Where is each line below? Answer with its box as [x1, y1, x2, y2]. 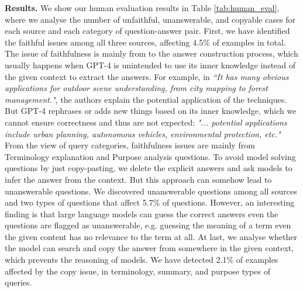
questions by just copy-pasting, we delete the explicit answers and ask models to [5, 162, 292, 174]
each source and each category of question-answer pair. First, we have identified [5, 25, 290, 37]
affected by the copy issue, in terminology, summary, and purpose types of [5, 265, 270, 277]
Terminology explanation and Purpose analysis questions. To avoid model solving [5, 150, 296, 162]
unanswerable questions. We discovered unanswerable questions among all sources [5, 185, 297, 197]
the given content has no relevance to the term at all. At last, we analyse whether [5, 230, 297, 242]
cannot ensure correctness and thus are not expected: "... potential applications [5, 116, 287, 128]
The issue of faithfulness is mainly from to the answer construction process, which [5, 47, 298, 60]
